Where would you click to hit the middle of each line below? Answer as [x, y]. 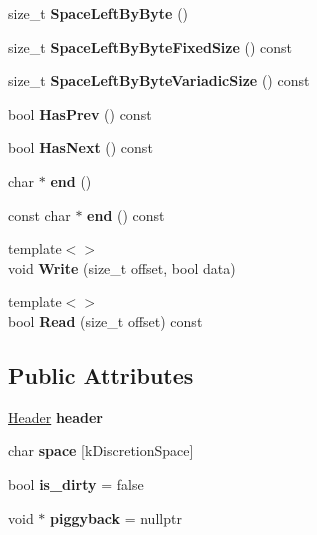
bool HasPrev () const [80, 113]
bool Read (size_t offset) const [105, 320]
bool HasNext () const [80, 147]
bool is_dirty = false [76, 483]
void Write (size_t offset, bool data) [122, 267]
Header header [56, 416]
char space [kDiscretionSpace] [101, 450]
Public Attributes [101, 374]
